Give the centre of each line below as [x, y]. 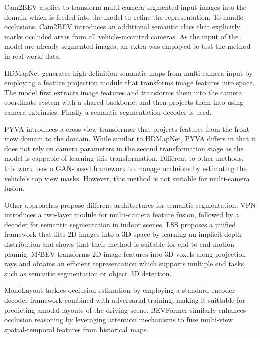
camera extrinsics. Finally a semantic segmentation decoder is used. [108, 112]
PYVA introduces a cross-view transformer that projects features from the [118, 129]
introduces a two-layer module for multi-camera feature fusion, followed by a [122, 214]
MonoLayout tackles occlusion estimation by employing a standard [107, 290]
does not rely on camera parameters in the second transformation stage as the [124, 148]
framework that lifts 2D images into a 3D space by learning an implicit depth [123, 234]
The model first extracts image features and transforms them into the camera [123, 92]
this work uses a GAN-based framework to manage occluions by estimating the [125, 168]
